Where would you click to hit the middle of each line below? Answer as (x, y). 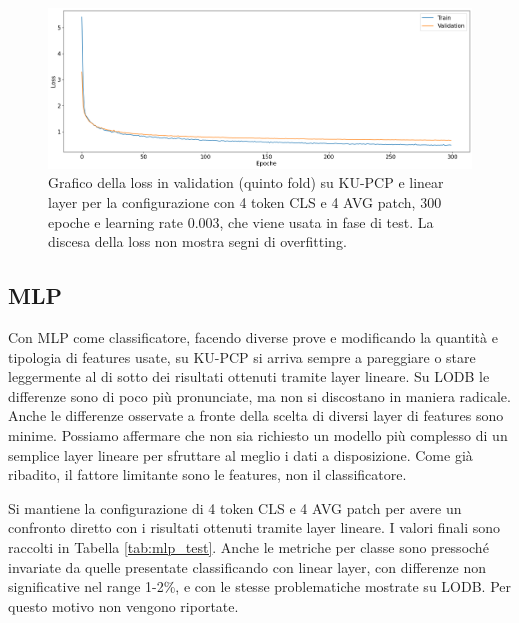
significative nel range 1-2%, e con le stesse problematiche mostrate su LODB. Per (259, 586)
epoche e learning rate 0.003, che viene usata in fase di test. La (241, 221)
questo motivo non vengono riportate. (123, 605)
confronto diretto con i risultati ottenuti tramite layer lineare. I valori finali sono (254, 527)
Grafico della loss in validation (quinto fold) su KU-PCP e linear (246, 182)
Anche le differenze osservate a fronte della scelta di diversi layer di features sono (256, 415)
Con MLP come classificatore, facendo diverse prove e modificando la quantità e (253, 336)
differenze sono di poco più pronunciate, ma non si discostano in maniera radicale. (259, 395)
